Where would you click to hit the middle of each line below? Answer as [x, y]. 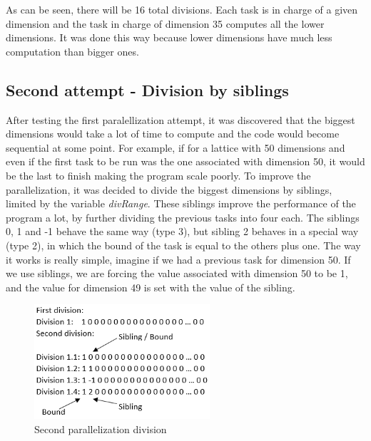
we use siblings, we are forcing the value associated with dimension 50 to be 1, [177, 273]
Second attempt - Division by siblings [147, 89]
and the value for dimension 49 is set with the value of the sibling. [151, 287]
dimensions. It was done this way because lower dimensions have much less [169, 37]
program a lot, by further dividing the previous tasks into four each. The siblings [183, 217]
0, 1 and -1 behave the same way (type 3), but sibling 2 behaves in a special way [182, 231]
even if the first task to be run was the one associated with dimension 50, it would [185, 161]
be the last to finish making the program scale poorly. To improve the [158, 175]
